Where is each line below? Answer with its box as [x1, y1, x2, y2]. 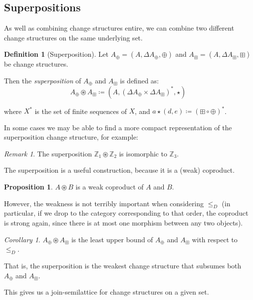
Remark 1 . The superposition [4, 148, 92, 158]
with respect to [192, 234, 238, 244]
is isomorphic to [119, 148, 167, 158]
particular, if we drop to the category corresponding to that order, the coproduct [4, 208, 249, 218]
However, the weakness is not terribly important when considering [4, 198, 204, 208]
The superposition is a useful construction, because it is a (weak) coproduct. [4, 165, 235, 175]
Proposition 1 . [4, 182, 53, 192]
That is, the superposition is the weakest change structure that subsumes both [4, 261, 242, 271]
